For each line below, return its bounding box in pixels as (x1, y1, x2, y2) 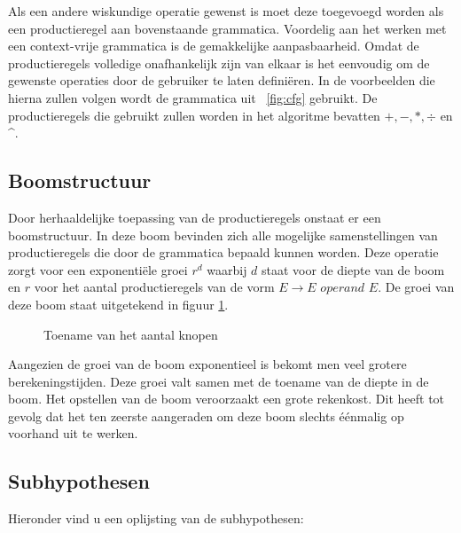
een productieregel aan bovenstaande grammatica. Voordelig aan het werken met (8, 19, 447, 37)
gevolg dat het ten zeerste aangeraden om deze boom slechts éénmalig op (8, 406, 404, 425)
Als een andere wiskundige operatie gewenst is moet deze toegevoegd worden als (8, 2, 444, 20)
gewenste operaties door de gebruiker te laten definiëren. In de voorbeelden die (8, 71, 435, 90)
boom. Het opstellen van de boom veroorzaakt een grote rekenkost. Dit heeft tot (8, 389, 445, 408)
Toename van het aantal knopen (43, 325, 218, 343)
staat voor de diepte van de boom (262, 260, 445, 278)
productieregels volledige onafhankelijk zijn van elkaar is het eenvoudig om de (8, 53, 430, 72)
